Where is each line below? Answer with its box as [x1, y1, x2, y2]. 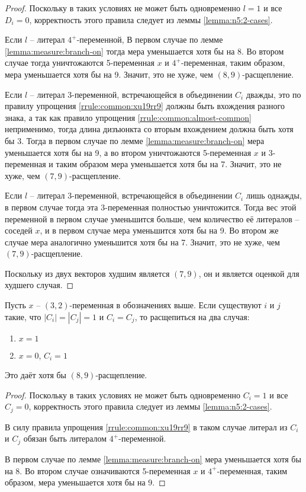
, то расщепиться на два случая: [134, 310, 250, 322]
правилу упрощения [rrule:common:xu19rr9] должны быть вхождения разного [5, 100, 285, 112]
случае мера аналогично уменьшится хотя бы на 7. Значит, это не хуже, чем [5, 235, 280, 248]
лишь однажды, [246, 189, 302, 202]
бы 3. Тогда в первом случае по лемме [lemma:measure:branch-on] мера [5, 134, 265, 146]
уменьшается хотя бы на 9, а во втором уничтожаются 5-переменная [5, 146, 252, 158]
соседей [5, 224, 33, 237]
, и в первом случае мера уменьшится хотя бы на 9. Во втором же [40, 224, 279, 237]
